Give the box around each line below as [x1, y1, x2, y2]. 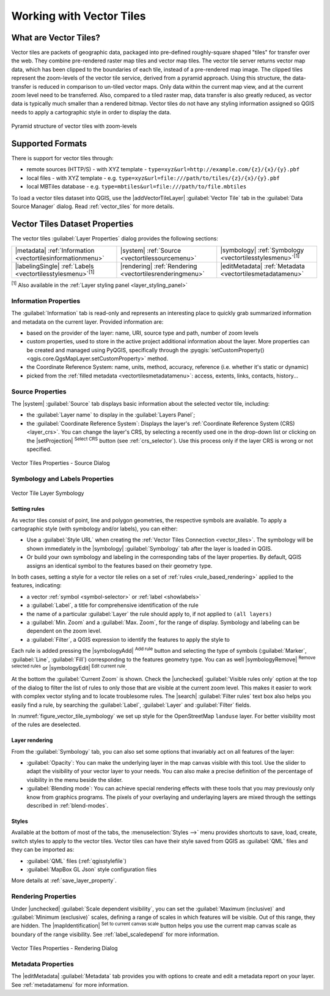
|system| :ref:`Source [120, 246, 182, 255]
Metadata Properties [11, 959, 75, 968]
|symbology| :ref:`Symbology [220, 246, 304, 255]
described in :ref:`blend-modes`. [26, 802, 109, 809]
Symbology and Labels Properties [11, 475, 114, 483]
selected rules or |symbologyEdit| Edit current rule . [11, 663, 127, 671]
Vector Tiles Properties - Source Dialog [11, 459, 110, 467]
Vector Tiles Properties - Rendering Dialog [11, 945, 119, 952]
